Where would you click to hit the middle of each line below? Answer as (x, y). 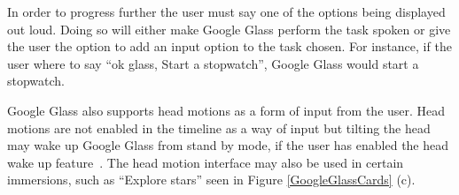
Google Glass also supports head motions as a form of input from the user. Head (226, 110)
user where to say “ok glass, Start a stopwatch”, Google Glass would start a (213, 63)
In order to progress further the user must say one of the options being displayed (226, 11)
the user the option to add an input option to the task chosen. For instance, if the (229, 46)
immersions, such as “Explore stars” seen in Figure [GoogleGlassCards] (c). (211, 180)
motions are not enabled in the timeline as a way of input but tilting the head (219, 127)
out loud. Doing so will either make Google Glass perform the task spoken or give (229, 29)
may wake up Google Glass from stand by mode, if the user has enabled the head (228, 145)
